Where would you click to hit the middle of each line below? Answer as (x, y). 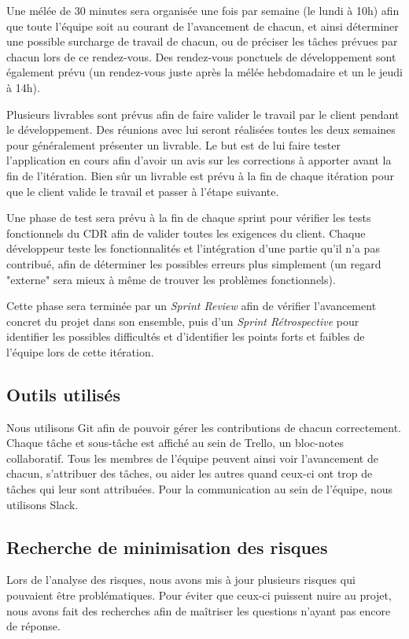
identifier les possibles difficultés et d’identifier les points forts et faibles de (186, 336)
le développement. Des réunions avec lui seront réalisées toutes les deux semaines (201, 129)
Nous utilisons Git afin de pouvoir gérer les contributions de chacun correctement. (204, 427)
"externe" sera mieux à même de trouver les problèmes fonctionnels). (171, 279)
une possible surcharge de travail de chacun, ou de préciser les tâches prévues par (202, 41)
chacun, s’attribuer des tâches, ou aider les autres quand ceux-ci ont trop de (190, 473)
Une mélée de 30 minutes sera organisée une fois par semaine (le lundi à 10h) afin (203, 10)
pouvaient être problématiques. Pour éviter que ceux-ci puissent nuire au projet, (199, 595)
